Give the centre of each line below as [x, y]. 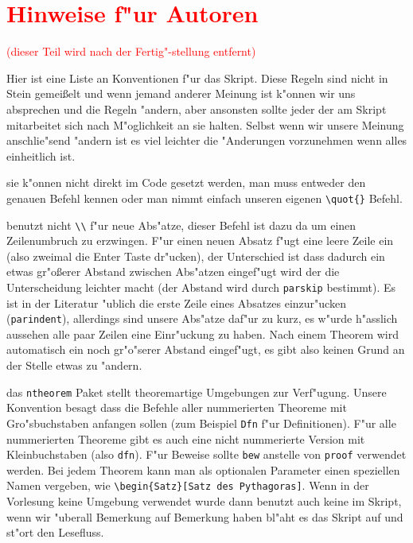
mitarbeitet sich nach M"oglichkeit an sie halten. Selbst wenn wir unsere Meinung [205, 124]
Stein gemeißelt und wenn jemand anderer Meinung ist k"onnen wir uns [181, 93]
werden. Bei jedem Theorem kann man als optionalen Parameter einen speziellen [203, 469]
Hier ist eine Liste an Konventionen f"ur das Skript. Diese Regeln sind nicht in [197, 78]
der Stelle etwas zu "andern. [74, 365]
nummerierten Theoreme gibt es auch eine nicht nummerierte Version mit [186, 438]
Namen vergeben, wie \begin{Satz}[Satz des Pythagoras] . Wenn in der [188, 485]
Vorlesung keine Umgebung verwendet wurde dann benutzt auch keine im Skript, [204, 501]
